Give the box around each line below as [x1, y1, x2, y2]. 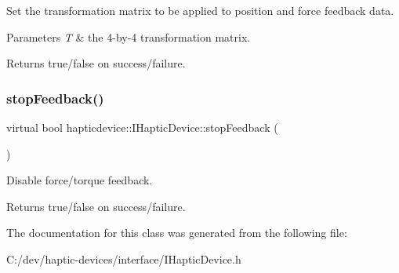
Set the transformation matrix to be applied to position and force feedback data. [6, 2, 394, 18]
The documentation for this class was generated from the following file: [6, 224, 347, 241]
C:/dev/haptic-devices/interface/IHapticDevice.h [6, 250, 241, 267]
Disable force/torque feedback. [6, 172, 153, 188]
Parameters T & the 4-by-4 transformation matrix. [6, 28, 251, 45]
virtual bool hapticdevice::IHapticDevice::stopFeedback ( [6, 119, 278, 135]
